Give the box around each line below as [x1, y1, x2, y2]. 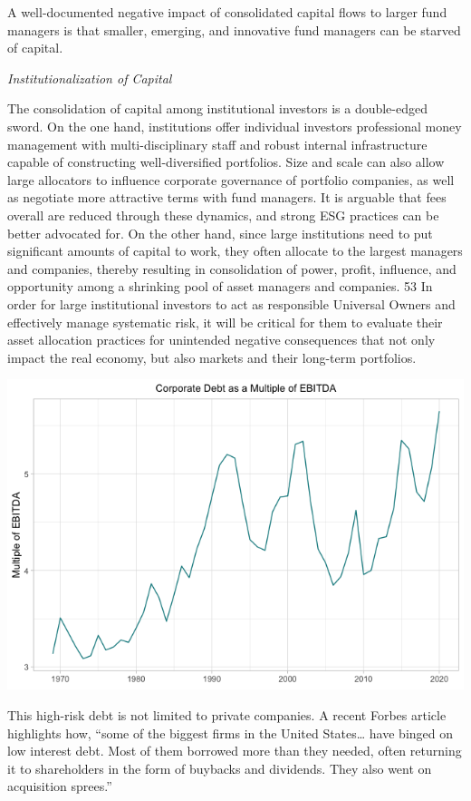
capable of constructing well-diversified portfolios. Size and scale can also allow [7, 152, 445, 171]
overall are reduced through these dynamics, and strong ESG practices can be [7, 205, 439, 224]
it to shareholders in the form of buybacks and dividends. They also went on [7, 758, 432, 777]
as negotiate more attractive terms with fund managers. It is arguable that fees [7, 188, 447, 207]
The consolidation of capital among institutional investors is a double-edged [7, 99, 428, 118]
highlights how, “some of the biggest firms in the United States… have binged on [7, 723, 454, 742]
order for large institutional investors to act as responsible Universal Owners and [7, 294, 456, 313]
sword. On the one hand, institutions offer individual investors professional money [7, 116, 462, 135]
